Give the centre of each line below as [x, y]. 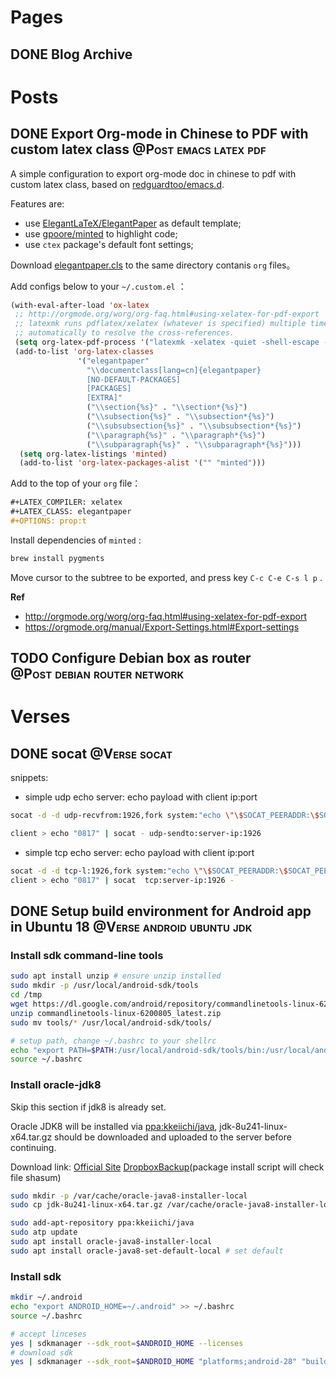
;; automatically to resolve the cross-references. [124, 333]
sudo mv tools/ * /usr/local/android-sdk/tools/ [111, 1022]
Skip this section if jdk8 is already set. [88, 1107]
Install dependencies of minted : [76, 540]
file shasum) [36, 1177]
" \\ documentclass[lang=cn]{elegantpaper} [174, 370]
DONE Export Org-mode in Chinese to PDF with [159, 134]
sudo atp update [44, 1232]
